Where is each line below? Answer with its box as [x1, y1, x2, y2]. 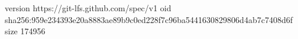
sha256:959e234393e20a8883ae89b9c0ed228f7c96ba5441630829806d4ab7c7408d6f [5, 13, 293, 25]
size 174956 [5, 25, 46, 37]
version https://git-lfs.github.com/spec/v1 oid [5, 2, 171, 14]
